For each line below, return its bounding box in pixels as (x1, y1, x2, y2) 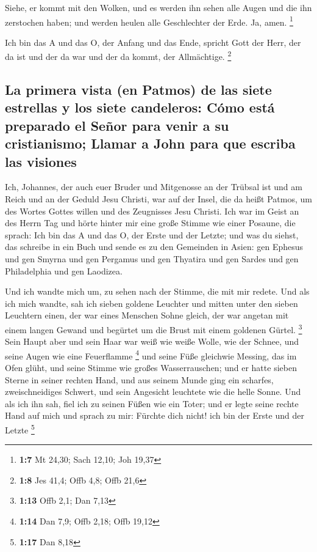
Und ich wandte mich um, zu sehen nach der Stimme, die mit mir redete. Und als (5, 285, 310, 298)
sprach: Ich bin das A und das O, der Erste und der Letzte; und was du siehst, (5, 228, 299, 241)
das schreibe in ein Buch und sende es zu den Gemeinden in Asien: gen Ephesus (5, 240, 304, 253)
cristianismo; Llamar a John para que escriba (5, 134, 296, 153)
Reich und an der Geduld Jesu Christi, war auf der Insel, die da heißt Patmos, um (5, 193, 312, 205)
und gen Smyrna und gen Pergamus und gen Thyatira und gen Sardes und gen (5, 252, 299, 265)
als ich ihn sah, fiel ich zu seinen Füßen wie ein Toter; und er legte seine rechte (5, 397, 299, 410)
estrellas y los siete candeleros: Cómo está (5, 98, 275, 117)
